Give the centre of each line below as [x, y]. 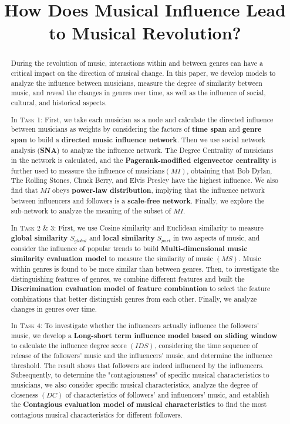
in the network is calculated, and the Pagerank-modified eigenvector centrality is [144, 161]
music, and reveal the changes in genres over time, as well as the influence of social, [138, 93]
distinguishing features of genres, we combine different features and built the [128, 278]
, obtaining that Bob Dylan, [229, 170]
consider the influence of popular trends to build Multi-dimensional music [129, 248]
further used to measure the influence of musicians [88, 170]
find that [24, 190]
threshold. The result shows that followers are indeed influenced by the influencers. [137, 365]
